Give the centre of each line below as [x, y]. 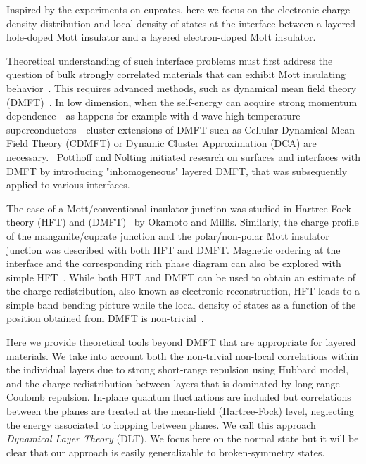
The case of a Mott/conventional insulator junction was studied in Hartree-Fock [179, 208]
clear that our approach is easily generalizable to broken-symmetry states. [166, 452]
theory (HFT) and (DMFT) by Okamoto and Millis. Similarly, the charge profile [183, 222]
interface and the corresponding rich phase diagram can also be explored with [174, 263]
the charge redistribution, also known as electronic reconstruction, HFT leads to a [183, 291]
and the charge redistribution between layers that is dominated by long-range [173, 383]
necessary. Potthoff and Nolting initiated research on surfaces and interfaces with [183, 156]
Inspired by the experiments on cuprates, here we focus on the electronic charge [178, 9]
